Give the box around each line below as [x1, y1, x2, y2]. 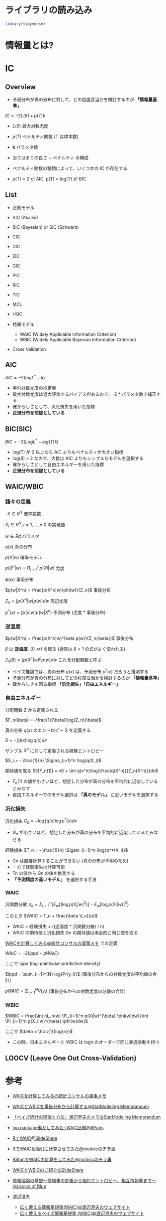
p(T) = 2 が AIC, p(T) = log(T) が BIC [12, 176, 86, 182]
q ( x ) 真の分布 [5, 544, 32, 550]
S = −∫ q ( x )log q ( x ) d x [5, 737, 47, 743]
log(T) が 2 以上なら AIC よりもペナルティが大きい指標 [12, 449, 124, 455]
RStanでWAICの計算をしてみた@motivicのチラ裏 [12, 1156, 112, 1162]
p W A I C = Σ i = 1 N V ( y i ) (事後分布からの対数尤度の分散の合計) [5, 987, 126, 995]
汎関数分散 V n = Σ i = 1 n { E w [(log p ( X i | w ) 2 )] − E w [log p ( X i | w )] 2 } [5, 901, 129, 909]
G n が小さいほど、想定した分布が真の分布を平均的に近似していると [12, 829, 150, 836]
